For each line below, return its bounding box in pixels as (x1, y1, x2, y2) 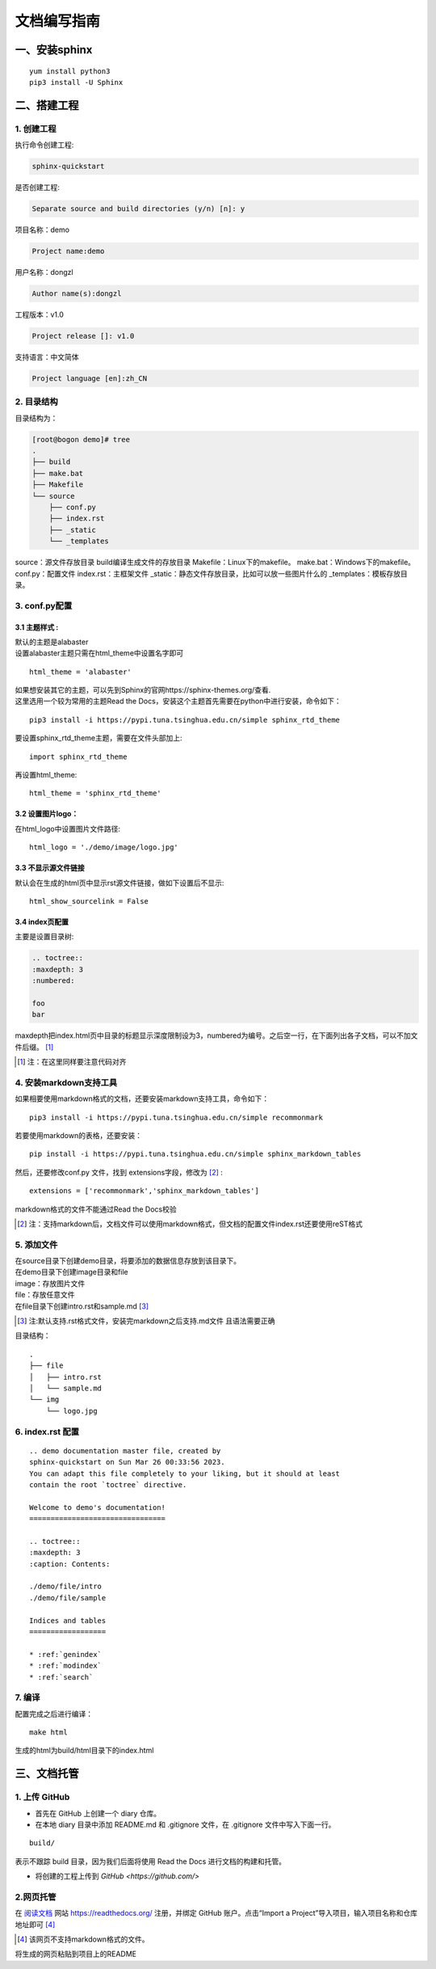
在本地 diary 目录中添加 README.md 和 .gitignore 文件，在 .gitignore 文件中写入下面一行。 (35, 1819, 336, 1829)
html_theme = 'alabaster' (29, 667, 132, 677)
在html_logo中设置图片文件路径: (15, 824, 121, 833)
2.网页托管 (15, 1891, 57, 1903)
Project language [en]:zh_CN (31, 373, 148, 383)
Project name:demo (31, 247, 105, 256)
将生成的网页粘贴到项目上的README (15, 1949, 137, 1959)
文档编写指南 (15, 12, 101, 30)
